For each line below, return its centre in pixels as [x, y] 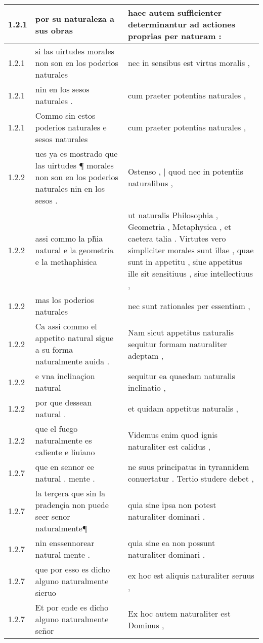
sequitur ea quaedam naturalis [181, 376]
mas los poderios [64, 300]
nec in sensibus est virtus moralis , [189, 63]
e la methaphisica [66, 262]
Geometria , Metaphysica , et [180, 227]
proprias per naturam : [174, 36]
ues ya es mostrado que [76, 154]
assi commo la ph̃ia [69, 238]
